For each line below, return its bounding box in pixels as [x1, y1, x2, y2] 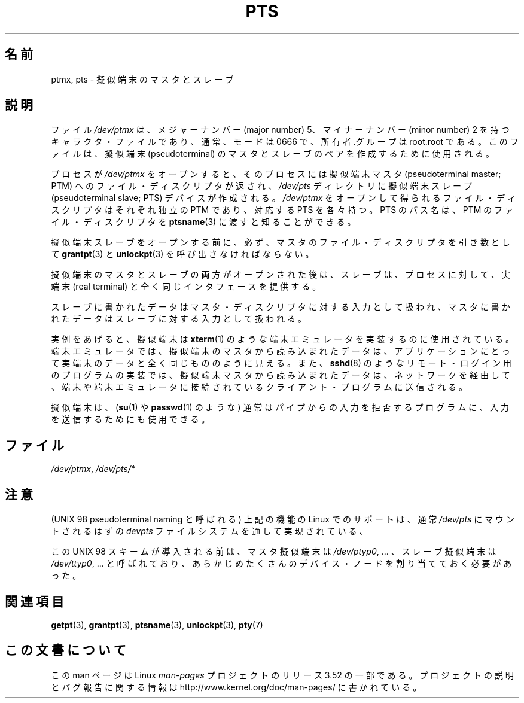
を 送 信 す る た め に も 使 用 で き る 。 [51, 414, 210, 425]
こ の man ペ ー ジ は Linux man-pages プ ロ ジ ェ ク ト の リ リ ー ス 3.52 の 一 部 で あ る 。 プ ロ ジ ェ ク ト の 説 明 [51, 669, 514, 680]
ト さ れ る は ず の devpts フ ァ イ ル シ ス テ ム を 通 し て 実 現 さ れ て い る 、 [51, 526, 368, 537]
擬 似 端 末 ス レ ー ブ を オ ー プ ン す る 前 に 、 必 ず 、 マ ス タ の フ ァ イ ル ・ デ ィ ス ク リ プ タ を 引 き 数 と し [51, 237, 510, 248]
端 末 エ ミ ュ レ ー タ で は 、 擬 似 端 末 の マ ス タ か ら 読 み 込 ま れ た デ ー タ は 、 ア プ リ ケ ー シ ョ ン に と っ [51, 346, 510, 357]
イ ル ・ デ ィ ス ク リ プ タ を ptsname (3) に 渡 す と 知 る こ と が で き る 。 [51, 217, 356, 227]
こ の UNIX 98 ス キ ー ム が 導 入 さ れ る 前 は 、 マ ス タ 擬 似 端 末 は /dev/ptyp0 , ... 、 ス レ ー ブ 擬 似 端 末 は [51, 546, 496, 557]
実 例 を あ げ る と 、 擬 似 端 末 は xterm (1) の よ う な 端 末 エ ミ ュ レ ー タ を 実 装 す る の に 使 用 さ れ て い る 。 [51, 334, 514, 345]
